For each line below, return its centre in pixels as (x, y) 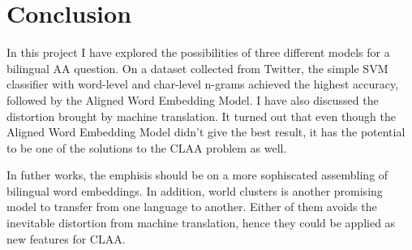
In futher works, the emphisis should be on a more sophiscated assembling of (197, 175)
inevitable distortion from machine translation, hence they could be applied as (201, 223)
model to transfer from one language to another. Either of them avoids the (192, 207)
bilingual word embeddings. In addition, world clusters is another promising (195, 190)
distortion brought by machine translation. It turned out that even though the (201, 116)
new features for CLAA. (66, 238)
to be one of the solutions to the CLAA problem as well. (147, 147)
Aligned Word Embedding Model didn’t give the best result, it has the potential (206, 132)
